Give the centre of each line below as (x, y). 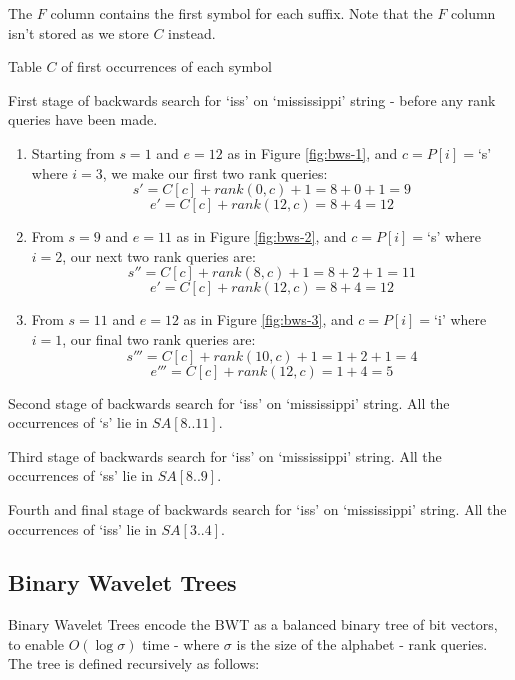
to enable (36, 643)
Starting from (73, 152)
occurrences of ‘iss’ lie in (82, 528)
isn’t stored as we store (78, 32)
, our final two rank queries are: (159, 338)
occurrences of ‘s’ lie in (78, 422)
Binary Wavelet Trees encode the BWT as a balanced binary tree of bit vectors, (253, 624)
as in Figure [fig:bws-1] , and (312, 152)
